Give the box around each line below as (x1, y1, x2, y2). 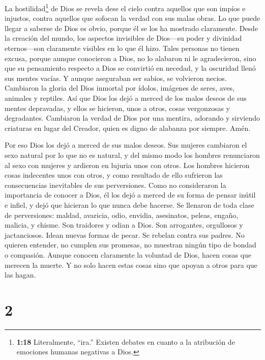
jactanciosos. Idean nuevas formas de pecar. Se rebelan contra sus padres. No (5, 229, 245, 240)
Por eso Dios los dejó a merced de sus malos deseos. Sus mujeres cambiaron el (5, 140, 247, 150)
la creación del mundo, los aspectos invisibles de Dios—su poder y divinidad (5, 33, 242, 43)
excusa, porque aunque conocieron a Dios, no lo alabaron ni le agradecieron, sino (5, 52, 256, 63)
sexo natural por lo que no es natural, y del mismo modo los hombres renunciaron (5, 149, 260, 160)
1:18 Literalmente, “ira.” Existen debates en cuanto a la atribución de (16, 336, 235, 347)
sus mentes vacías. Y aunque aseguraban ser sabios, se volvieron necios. (5, 72, 227, 83)
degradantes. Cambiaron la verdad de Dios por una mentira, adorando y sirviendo (5, 113, 260, 123)
